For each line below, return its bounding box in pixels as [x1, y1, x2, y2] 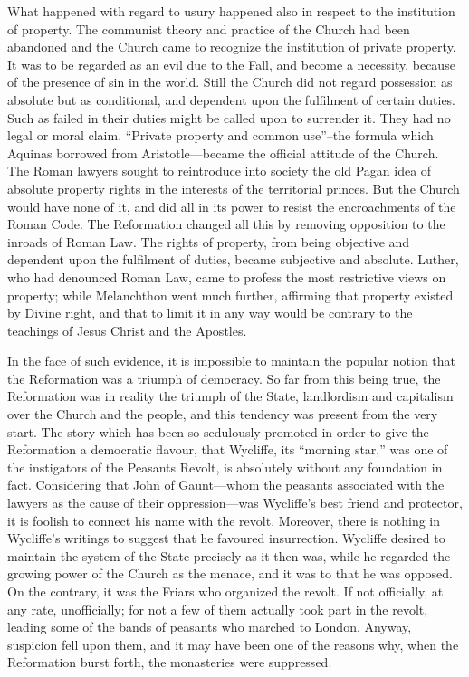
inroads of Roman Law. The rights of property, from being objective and [7, 232, 410, 251]
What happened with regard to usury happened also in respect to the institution [7, 2, 455, 20]
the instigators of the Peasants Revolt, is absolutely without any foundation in [7, 457, 443, 476]
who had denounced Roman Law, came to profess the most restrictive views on [7, 267, 446, 286]
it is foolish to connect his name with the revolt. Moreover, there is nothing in [7, 510, 441, 529]
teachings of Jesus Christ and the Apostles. [7, 320, 247, 339]
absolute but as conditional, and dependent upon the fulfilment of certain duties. [7, 90, 456, 109]
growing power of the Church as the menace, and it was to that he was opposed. [7, 564, 453, 583]
